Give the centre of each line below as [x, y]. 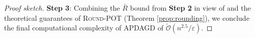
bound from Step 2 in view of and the [190, 8]
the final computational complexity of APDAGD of [84, 28]
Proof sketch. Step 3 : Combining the [62, 8]
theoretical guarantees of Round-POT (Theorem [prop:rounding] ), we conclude [127, 17]
